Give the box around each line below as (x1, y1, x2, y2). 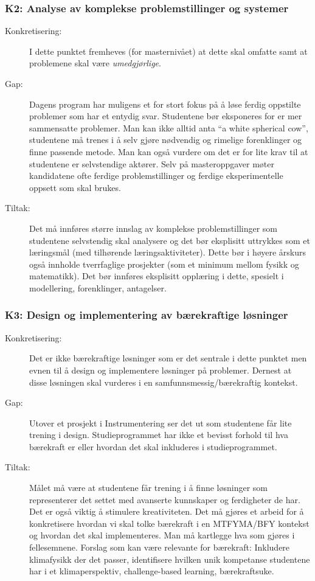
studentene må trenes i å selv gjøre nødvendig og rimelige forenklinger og (29, 133, 302, 146)
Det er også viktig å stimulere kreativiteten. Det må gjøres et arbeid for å (29, 505, 304, 518)
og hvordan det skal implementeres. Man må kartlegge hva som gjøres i (29, 529, 295, 541)
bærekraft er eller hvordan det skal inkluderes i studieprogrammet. (29, 440, 277, 453)
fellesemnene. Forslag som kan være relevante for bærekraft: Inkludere (29, 541, 290, 554)
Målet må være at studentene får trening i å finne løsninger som (29, 481, 268, 494)
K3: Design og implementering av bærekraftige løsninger (5, 307, 288, 322)
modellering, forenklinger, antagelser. (29, 281, 167, 294)
